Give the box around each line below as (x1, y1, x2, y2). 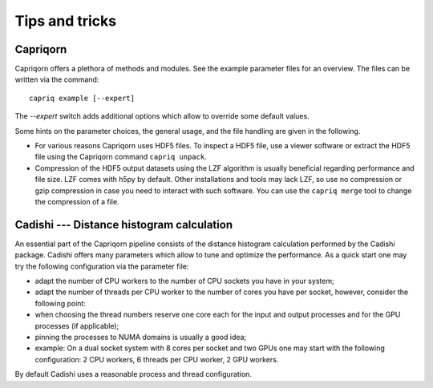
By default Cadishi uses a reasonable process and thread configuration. (14, 370, 253, 379)
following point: (34, 298, 86, 308)
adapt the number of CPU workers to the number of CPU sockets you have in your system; (34, 277, 334, 286)
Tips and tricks (14, 12, 116, 30)
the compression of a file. (34, 196, 119, 206)
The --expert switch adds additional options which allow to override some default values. (14, 111, 310, 121)
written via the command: (14, 75, 99, 84)
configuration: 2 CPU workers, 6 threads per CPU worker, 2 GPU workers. (34, 354, 279, 364)
